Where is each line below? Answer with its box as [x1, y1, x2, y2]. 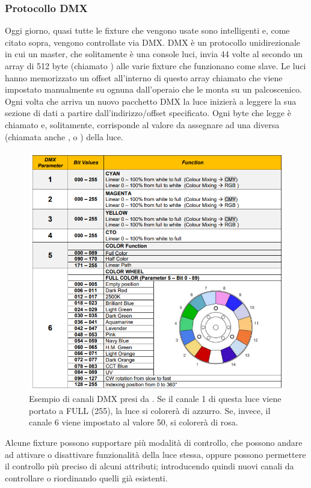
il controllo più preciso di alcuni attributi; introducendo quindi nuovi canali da [5, 460, 294, 472]
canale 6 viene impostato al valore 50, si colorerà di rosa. [29, 416, 238, 428]
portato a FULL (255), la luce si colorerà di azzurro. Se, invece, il [29, 404, 271, 416]
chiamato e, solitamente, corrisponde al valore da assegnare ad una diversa [5, 118, 280, 131]
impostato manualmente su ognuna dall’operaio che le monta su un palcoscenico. [5, 83, 302, 96]
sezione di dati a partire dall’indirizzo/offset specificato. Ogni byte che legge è [5, 107, 291, 119]
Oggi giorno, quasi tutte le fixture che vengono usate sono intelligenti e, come [5, 24, 290, 37]
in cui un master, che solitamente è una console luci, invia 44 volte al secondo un [5, 48, 303, 60]
